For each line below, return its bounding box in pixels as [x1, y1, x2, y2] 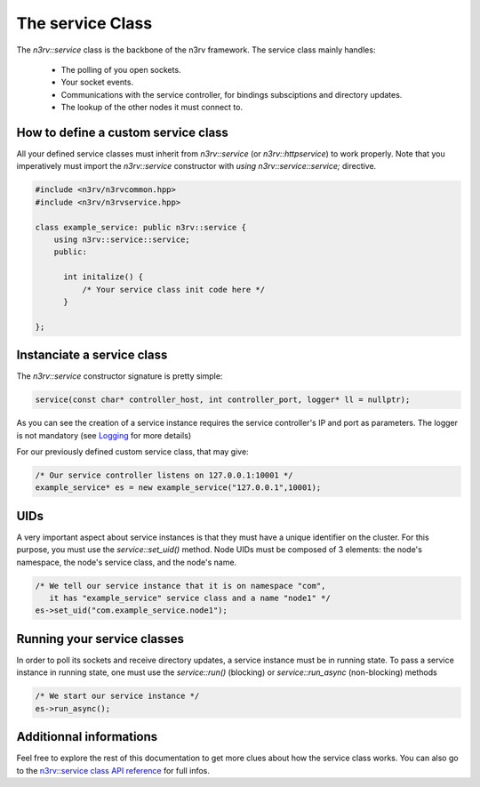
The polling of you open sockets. [60, 64, 181, 75]
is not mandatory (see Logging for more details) [16, 430, 191, 440]
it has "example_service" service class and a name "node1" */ [49, 592, 331, 603]
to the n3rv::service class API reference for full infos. [16, 765, 211, 775]
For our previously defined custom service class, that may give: [16, 446, 249, 457]
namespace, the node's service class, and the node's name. [16, 557, 237, 567]
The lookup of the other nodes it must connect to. [60, 102, 244, 113]
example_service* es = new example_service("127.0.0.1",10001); [35, 483, 322, 493]
